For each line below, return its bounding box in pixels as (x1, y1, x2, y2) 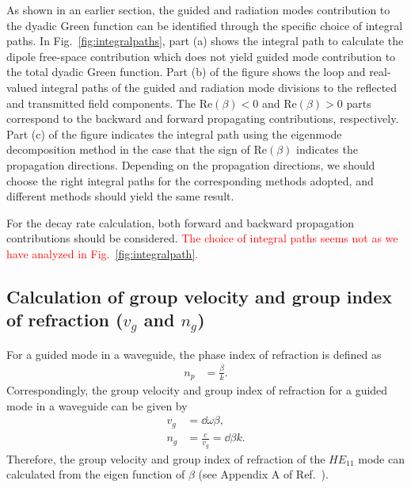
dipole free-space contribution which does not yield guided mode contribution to (6, 48, 396, 64)
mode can (358, 450, 405, 467)
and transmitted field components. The (6, 94, 196, 111)
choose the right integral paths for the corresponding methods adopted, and (6, 172, 374, 189)
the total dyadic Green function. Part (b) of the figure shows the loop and (6, 63, 366, 80)
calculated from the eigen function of (6, 466, 185, 482)
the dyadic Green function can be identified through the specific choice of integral (6, 17, 403, 33)
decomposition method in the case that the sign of (6, 141, 250, 158)
